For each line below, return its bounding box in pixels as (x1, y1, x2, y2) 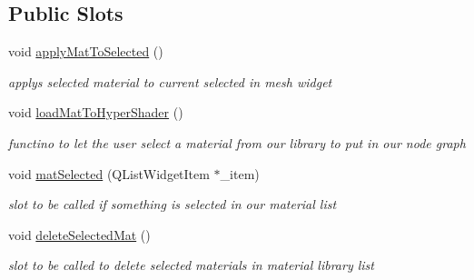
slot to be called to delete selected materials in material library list (8, 255, 374, 275)
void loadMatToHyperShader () (8, 103, 183, 122)
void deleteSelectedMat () (8, 225, 151, 244)
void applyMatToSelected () (8, 42, 163, 61)
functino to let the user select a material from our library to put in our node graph (8, 133, 466, 152)
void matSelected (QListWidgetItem (8, 164, 210, 183)
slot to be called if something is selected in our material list (8, 195, 337, 214)
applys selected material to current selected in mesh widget (8, 72, 332, 91)
